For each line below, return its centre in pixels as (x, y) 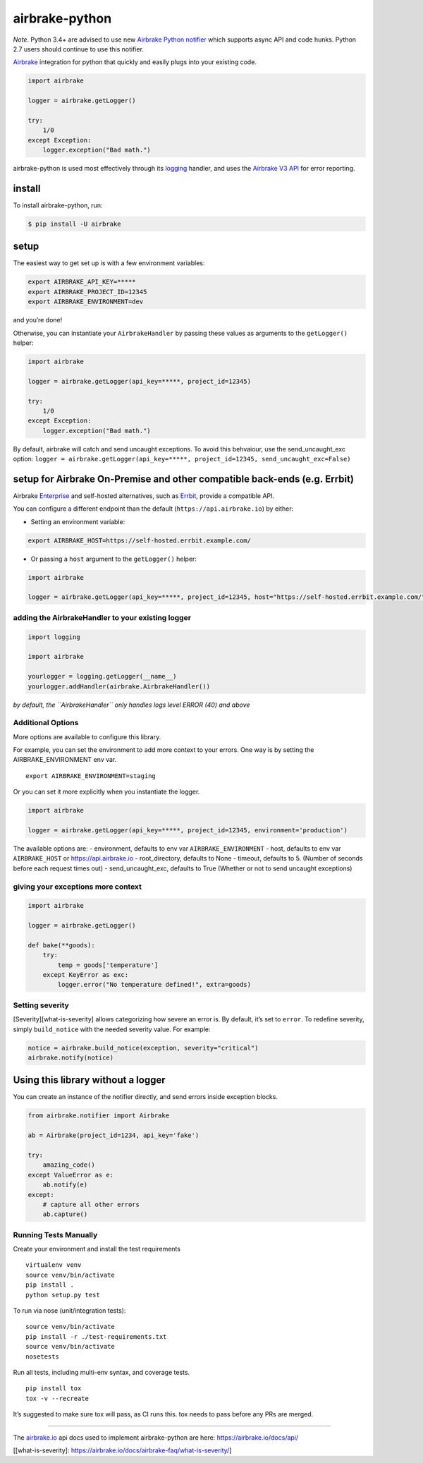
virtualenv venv (54, 1265)
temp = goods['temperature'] (108, 965)
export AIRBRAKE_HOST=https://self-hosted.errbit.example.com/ (140, 540)
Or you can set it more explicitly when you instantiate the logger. (106, 792)
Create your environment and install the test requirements (97, 1249)
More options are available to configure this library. (87, 736)
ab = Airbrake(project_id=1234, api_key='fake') (114, 1135)
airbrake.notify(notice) (71, 1057)
